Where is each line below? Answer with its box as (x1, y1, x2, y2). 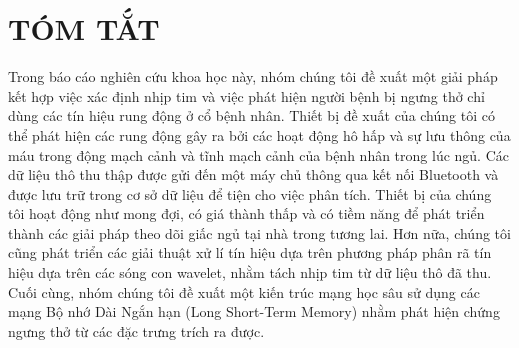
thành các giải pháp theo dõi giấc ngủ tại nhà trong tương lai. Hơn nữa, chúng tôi (8, 222, 511, 243)
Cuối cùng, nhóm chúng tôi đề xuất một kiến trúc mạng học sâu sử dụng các (8, 281, 480, 302)
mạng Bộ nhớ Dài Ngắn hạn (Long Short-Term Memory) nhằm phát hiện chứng (8, 301, 500, 322)
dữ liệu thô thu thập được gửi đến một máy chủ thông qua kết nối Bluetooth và (8, 164, 499, 185)
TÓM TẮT (8, 8, 160, 49)
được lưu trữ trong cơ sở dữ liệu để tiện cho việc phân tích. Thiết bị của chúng (8, 183, 492, 204)
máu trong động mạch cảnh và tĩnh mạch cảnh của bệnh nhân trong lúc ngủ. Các (8, 144, 509, 165)
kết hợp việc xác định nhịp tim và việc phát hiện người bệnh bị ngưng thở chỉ (8, 85, 485, 106)
